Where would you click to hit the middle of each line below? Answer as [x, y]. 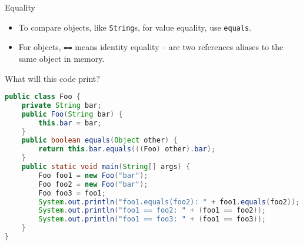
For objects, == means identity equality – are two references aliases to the [151, 47]
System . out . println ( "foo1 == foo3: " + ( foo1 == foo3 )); [152, 219]
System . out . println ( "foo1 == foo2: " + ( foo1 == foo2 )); [152, 211]
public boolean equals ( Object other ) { [99, 140]
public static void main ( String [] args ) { [106, 167]
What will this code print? [52, 78]
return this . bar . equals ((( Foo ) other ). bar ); [127, 149]
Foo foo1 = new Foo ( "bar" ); [93, 175]
